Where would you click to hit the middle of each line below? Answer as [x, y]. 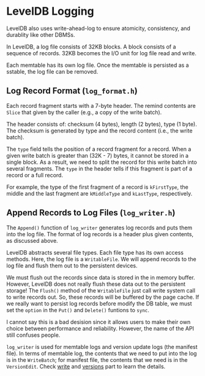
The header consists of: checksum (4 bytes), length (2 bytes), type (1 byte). [102, 124]
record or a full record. [35, 175]
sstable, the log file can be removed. [52, 71]
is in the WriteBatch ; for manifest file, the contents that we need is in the [97, 359]
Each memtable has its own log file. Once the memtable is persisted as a [98, 65]
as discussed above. [32, 240]
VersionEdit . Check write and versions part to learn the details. [86, 366]
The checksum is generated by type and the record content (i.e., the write [99, 131]
